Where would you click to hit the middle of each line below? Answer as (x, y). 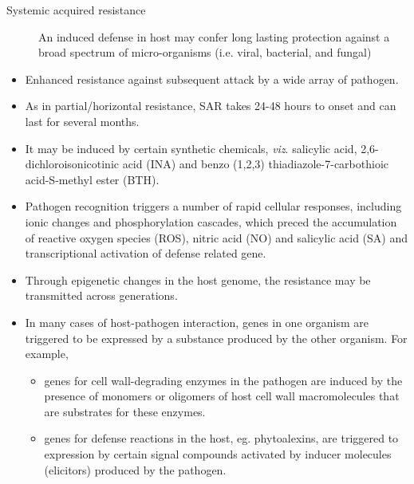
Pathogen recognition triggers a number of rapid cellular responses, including (213, 206)
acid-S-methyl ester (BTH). (92, 179)
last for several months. (82, 121)
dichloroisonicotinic (72, 164)
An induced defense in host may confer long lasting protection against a (214, 36)
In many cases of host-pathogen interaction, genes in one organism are (197, 322)
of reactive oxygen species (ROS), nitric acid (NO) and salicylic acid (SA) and (217, 237)
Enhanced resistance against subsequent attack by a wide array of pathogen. (212, 79)
